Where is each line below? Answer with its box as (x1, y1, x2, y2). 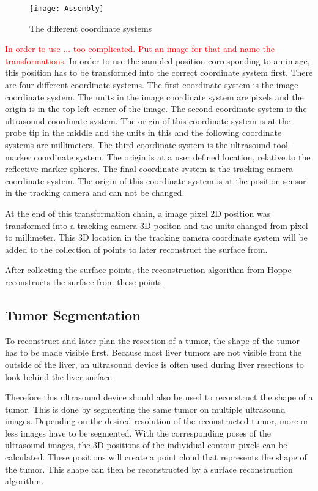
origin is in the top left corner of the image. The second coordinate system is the (5, 102, 307, 115)
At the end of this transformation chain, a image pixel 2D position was (5, 206, 271, 219)
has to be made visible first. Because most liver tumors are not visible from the (5, 346, 302, 359)
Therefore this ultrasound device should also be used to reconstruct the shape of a (5, 391, 313, 403)
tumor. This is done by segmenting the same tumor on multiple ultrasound (5, 402, 286, 415)
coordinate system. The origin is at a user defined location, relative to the (34, 150, 311, 163)
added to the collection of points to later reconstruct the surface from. (5, 242, 268, 255)
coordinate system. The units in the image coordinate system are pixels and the (5, 90, 304, 103)
